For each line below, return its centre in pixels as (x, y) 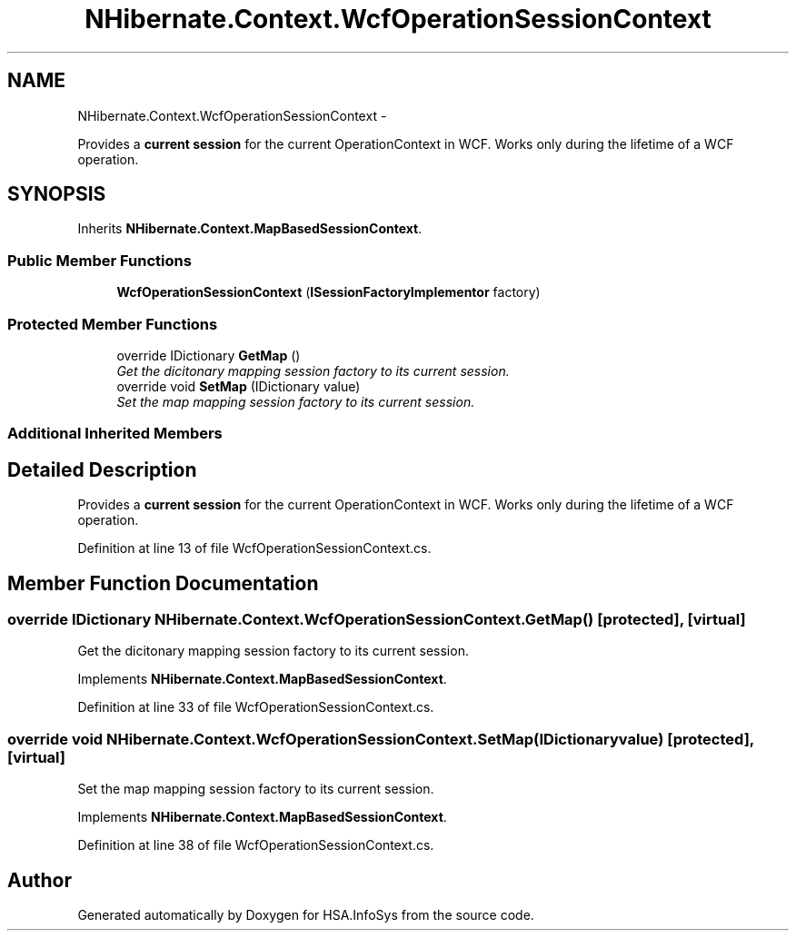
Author (40, 880)
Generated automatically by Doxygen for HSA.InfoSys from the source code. (306, 914)
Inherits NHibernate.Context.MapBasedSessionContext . (250, 229)
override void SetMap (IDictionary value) (239, 386)
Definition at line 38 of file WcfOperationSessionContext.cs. (256, 845)
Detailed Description (102, 469)
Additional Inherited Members (115, 434)
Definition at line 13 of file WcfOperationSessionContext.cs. (254, 548)
